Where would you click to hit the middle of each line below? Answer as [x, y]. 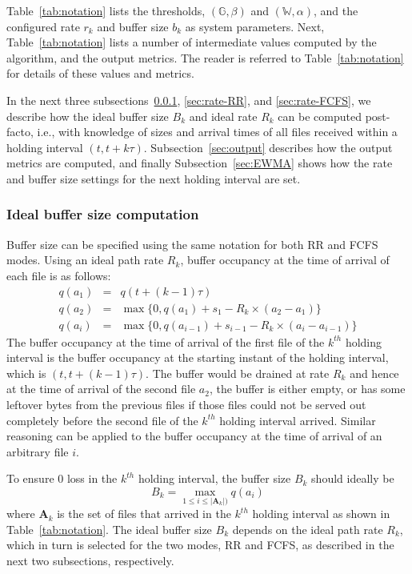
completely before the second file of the [102, 420]
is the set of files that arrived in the [144, 514]
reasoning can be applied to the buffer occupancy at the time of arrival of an [194, 436]
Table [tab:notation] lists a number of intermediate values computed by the [192, 42]
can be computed [320, 116]
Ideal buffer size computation [103, 214]
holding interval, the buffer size [214, 478]
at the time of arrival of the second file [101, 389]
